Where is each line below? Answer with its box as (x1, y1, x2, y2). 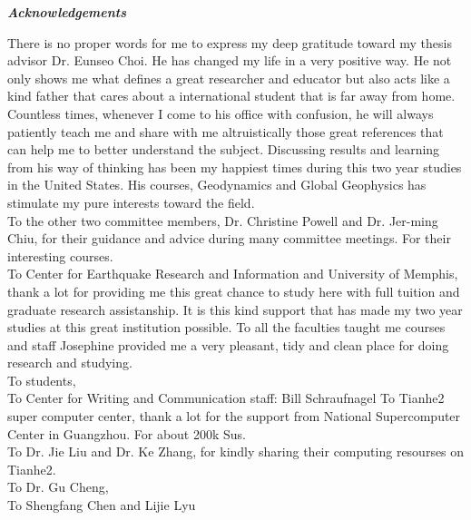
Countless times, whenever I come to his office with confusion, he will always (7, 103, 434, 123)
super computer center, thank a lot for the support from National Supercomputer (7, 407, 461, 426)
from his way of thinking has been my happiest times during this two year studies (7, 157, 462, 176)
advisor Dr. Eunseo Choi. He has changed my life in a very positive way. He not (7, 51, 452, 70)
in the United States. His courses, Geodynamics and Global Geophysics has (7, 175, 427, 194)
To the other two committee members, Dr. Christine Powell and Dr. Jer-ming (7, 211, 438, 230)
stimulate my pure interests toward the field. (7, 192, 255, 211)
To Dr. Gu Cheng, (7, 477, 109, 496)
